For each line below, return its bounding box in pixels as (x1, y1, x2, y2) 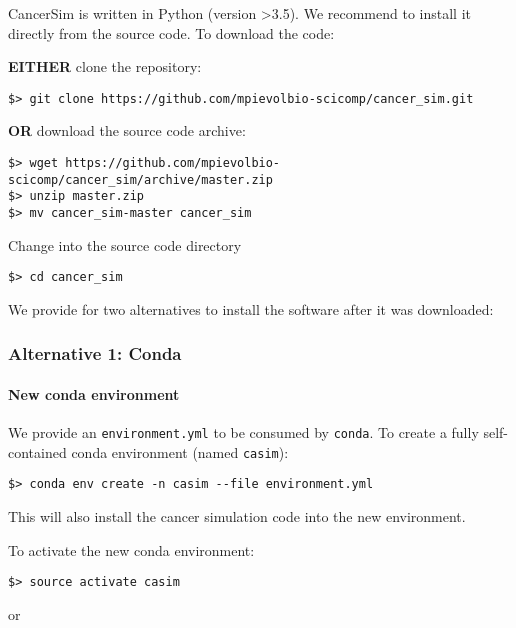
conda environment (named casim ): (71, 441, 289, 462)
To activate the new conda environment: (8, 539, 255, 560)
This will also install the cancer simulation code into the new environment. (8, 506, 466, 527)
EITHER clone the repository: (8, 56, 202, 77)
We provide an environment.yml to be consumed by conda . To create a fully (8, 422, 479, 443)
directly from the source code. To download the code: (8, 22, 335, 43)
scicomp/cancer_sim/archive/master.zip (8, 172, 273, 187)
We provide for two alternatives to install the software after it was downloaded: (8, 298, 494, 319)
